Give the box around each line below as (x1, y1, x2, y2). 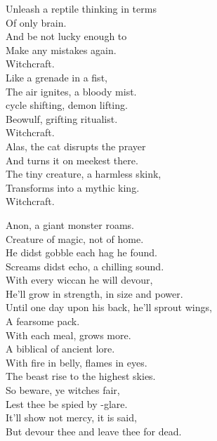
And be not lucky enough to (6, 29, 127, 44)
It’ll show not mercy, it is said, (6, 410, 137, 425)
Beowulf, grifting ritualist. (6, 111, 118, 126)
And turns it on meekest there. (6, 152, 138, 167)
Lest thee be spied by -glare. (6, 396, 128, 411)
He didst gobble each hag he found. (6, 245, 157, 260)
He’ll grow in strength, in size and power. (6, 286, 183, 301)
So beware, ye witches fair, (6, 383, 120, 397)
